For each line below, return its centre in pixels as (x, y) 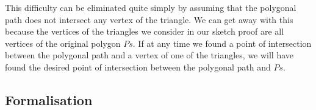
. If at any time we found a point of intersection (222, 43)
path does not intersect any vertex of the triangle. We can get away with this (149, 19)
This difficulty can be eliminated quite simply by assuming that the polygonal (151, 7)
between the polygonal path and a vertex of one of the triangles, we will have (149, 55)
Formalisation (49, 99)
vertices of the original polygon (63, 43)
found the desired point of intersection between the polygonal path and (138, 67)
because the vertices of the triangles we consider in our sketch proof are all (145, 31)
